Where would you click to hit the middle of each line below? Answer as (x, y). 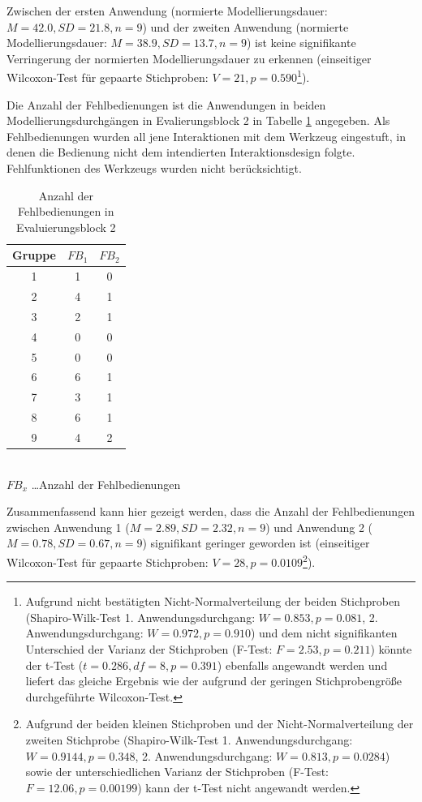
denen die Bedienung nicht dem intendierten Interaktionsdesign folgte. (181, 152)
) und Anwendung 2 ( (319, 527)
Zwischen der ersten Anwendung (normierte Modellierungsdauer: (167, 11)
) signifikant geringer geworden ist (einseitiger (256, 543)
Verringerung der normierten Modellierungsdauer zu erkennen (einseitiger (189, 58)
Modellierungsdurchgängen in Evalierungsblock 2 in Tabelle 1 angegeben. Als (198, 120)
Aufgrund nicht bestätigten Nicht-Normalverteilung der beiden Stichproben (213, 601)
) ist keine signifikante (301, 43)
